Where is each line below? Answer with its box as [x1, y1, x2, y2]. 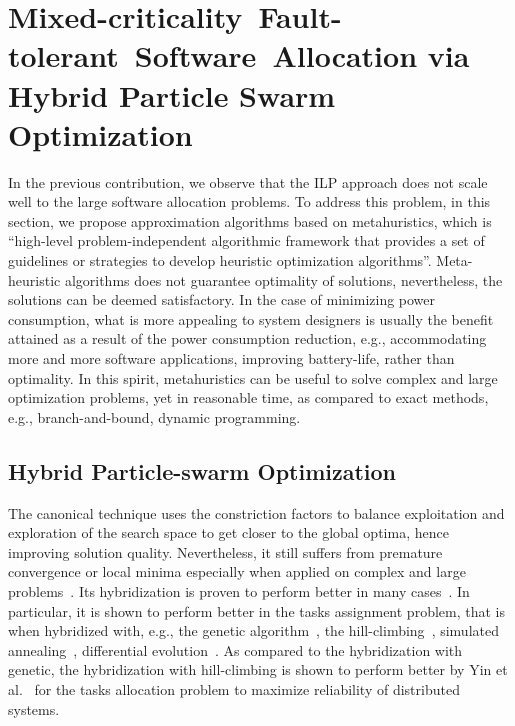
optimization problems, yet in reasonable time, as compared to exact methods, [8, 387, 489, 408]
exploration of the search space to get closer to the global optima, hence [8, 522, 449, 543]
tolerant [8, 35, 119, 76]
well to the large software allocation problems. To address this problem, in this [8, 191, 491, 212]
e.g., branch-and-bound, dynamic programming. [8, 406, 301, 427]
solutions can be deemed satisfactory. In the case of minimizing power [8, 289, 436, 310]
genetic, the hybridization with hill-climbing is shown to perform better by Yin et [8, 659, 508, 680]
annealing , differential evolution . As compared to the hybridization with [8, 639, 463, 660]
